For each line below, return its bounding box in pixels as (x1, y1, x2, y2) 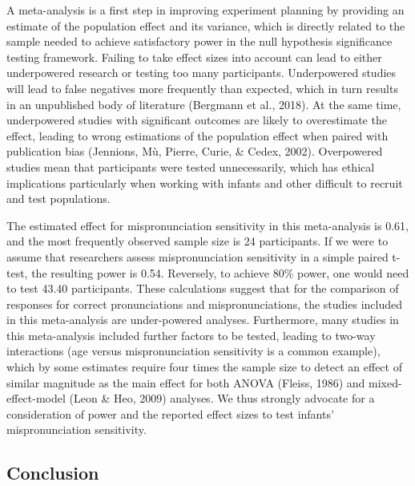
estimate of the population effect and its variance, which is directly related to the (6, 17, 405, 34)
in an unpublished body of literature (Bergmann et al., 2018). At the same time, (6, 95, 401, 112)
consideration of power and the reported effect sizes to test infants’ (6, 405, 334, 422)
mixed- (369, 374, 402, 391)
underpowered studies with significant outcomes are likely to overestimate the (6, 111, 387, 128)
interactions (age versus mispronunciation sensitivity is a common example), (6, 342, 381, 359)
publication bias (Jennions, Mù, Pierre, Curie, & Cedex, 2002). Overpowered (6, 143, 383, 160)
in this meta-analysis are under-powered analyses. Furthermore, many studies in (6, 311, 399, 328)
